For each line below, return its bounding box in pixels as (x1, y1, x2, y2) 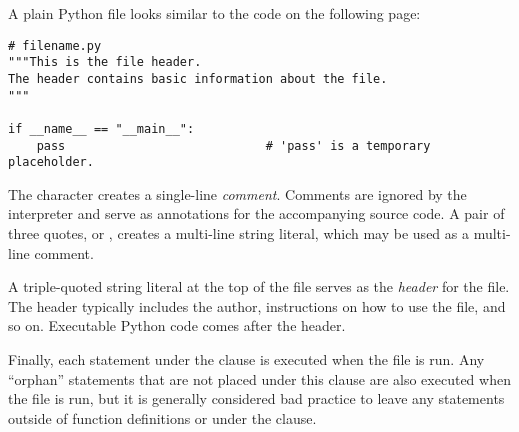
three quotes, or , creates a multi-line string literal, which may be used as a (8, 223, 469, 244)
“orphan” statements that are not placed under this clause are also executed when (8, 368, 511, 389)
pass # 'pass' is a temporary (36, 138, 431, 153)
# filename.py (8, 38, 102, 53)
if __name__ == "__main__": (8, 121, 195, 136)
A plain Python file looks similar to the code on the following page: (8, 3, 421, 23)
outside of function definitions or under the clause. (8, 407, 317, 428)
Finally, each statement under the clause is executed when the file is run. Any (8, 349, 485, 369)
